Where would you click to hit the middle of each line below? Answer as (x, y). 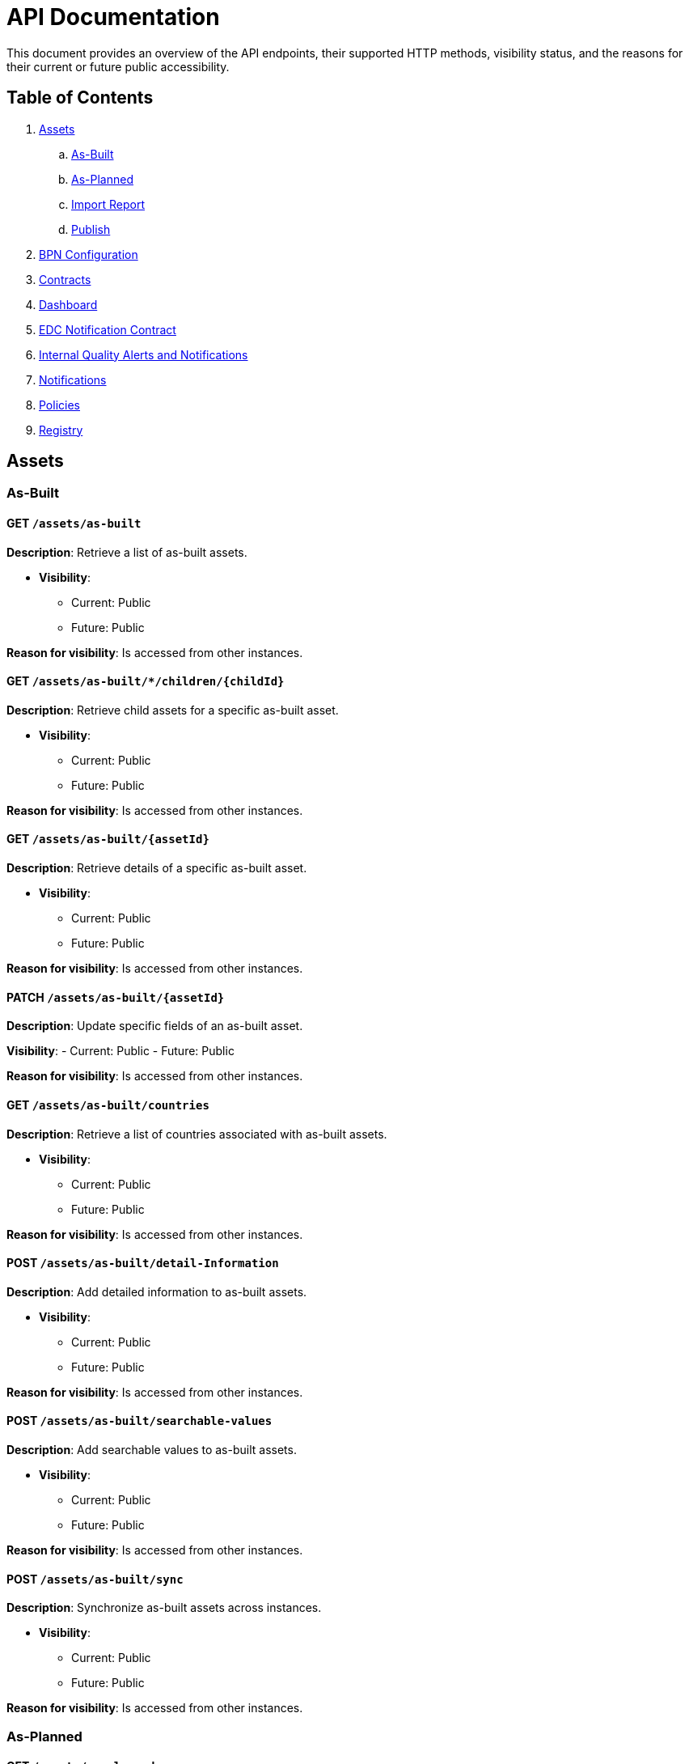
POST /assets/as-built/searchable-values (139, 1421)
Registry (61, 430)
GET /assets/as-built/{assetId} (108, 839)
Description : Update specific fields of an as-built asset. (155, 1026)
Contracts (65, 279)
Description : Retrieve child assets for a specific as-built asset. (173, 710)
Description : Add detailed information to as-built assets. (157, 1291)
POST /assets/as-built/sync (95, 1579)
